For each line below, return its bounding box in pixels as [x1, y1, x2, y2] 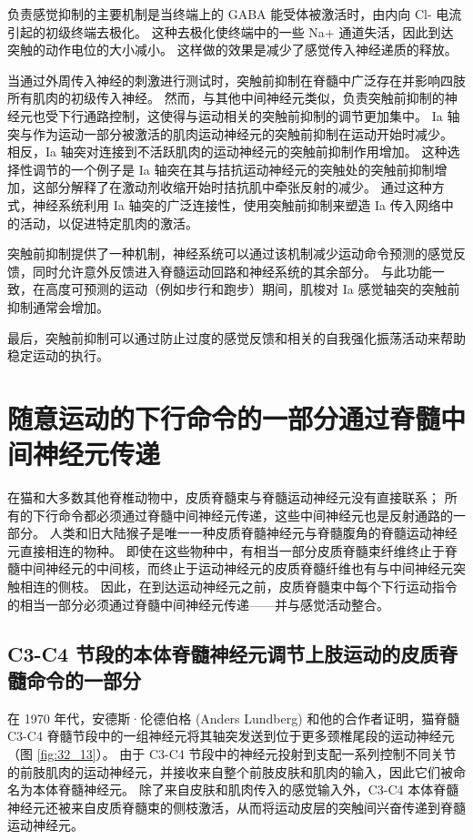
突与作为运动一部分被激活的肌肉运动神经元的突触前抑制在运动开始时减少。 [7, 124, 453, 143]
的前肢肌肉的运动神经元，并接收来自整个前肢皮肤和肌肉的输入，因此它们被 [7, 762, 453, 781]
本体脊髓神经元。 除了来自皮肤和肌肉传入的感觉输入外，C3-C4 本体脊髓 [32, 780, 459, 799]
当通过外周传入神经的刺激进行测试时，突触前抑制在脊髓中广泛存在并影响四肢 [7, 70, 466, 89]
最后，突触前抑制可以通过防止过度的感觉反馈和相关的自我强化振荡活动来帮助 [7, 328, 466, 347]
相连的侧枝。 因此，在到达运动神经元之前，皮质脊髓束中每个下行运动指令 [19, 576, 458, 595]
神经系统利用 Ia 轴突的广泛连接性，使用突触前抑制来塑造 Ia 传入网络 [32, 195, 441, 214]
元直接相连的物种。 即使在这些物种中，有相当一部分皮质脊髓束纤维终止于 [7, 541, 445, 560]
